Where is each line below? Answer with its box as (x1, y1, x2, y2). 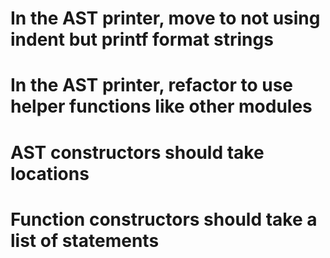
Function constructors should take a (10, 208, 318, 231)
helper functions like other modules (10, 95, 313, 118)
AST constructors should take (10, 141, 265, 164)
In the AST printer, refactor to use (10, 74, 294, 97)
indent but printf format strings (10, 28, 274, 51)
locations (10, 162, 90, 185)
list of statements (10, 229, 160, 252)
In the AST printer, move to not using (10, 7, 321, 30)
